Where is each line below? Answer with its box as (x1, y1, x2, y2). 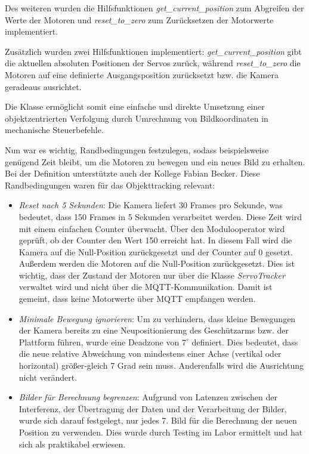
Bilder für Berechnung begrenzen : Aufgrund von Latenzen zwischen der (18, 391, 277, 403)
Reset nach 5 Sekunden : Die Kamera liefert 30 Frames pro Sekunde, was (18, 199, 283, 211)
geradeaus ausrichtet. (5, 80, 82, 92)
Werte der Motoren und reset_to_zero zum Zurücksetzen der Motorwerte (5, 13, 274, 26)
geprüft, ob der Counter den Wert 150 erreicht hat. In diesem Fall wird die (18, 234, 292, 246)
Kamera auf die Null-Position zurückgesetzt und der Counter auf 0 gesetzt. (18, 245, 293, 258)
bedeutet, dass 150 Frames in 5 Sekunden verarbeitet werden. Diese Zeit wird (18, 210, 302, 223)
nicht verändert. (18, 370, 78, 383)
